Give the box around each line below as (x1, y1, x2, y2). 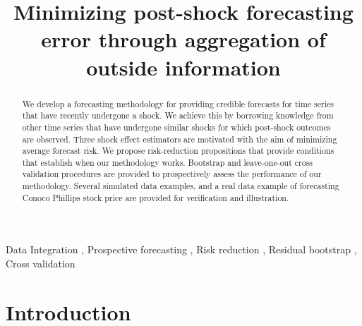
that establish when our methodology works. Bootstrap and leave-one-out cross (22, 156, 313, 168)
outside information (86, 52, 281, 81)
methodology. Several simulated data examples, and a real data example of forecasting (22, 180, 339, 192)
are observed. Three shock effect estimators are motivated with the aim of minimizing (22, 133, 337, 145)
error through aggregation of (41, 25, 326, 54)
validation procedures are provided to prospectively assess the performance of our (22, 168, 322, 180)
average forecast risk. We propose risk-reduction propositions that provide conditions (22, 145, 334, 157)
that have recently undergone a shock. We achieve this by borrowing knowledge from (22, 109, 334, 121)
